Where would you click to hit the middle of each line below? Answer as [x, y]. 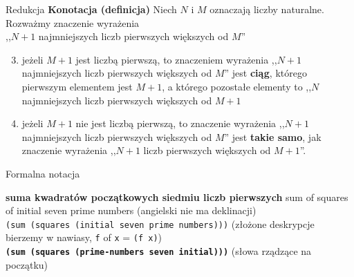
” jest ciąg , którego [265, 73]
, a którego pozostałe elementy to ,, [237, 86]
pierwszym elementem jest [77, 86]
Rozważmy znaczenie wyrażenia [73, 22]
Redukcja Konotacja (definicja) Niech [91, 9]
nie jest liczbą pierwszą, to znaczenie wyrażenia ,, [180, 123]
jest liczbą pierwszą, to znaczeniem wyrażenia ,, [176, 59]
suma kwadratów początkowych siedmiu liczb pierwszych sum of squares [177, 197]
